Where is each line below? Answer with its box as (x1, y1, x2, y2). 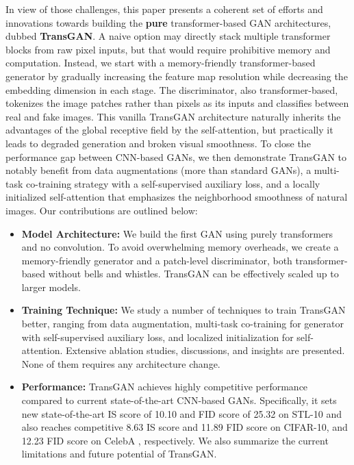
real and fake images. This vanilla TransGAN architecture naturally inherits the (5, 109, 341, 123)
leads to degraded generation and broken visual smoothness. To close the (5, 136, 311, 150)
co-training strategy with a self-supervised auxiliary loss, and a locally (26, 176, 320, 190)
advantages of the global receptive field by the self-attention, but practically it (5, 123, 333, 137)
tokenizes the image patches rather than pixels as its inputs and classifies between (5, 96, 349, 110)
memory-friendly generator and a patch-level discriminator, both (21, 253, 292, 267)
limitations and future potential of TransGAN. (21, 447, 217, 461)
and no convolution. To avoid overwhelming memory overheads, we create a (21, 240, 339, 254)
